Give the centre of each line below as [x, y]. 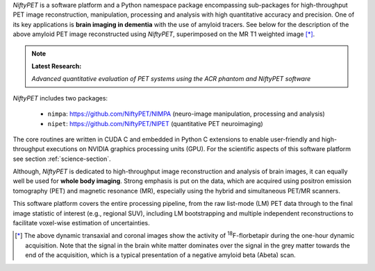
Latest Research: [57, 66]
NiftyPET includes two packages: [60, 98]
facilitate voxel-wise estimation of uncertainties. [82, 223]
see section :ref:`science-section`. [62, 159]
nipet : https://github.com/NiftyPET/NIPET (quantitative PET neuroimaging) [155, 123]
